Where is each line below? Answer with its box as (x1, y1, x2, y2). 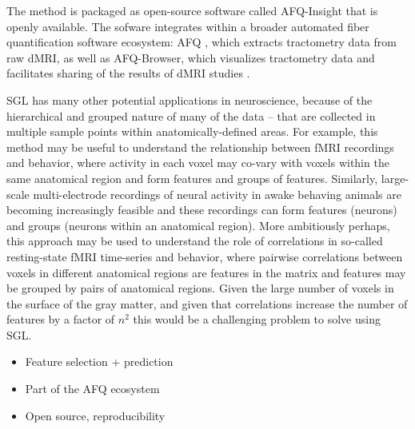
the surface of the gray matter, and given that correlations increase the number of (6, 295, 408, 312)
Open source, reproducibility (25, 407, 166, 423)
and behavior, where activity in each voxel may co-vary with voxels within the (6, 154, 389, 171)
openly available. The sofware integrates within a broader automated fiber (6, 18, 369, 34)
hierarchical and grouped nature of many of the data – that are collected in (6, 107, 376, 124)
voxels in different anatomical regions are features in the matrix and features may (6, 264, 406, 280)
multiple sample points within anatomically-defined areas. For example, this (6, 123, 378, 140)
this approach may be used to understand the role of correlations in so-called (6, 232, 383, 249)
